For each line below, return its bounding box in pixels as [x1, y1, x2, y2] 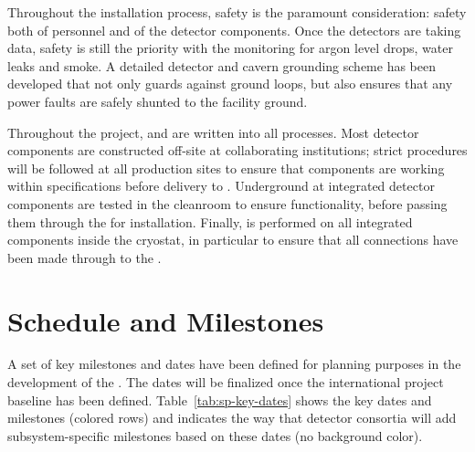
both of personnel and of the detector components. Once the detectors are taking [7, 20, 461, 39]
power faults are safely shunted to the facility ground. [7, 91, 308, 110]
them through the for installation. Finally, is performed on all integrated [7, 212, 413, 231]
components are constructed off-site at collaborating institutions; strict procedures [7, 141, 468, 160]
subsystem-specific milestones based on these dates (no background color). [7, 426, 423, 445]
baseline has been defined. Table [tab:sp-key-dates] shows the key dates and [7, 390, 432, 409]
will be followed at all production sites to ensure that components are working [7, 158, 445, 177]
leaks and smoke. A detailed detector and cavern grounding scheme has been [7, 56, 436, 75]
